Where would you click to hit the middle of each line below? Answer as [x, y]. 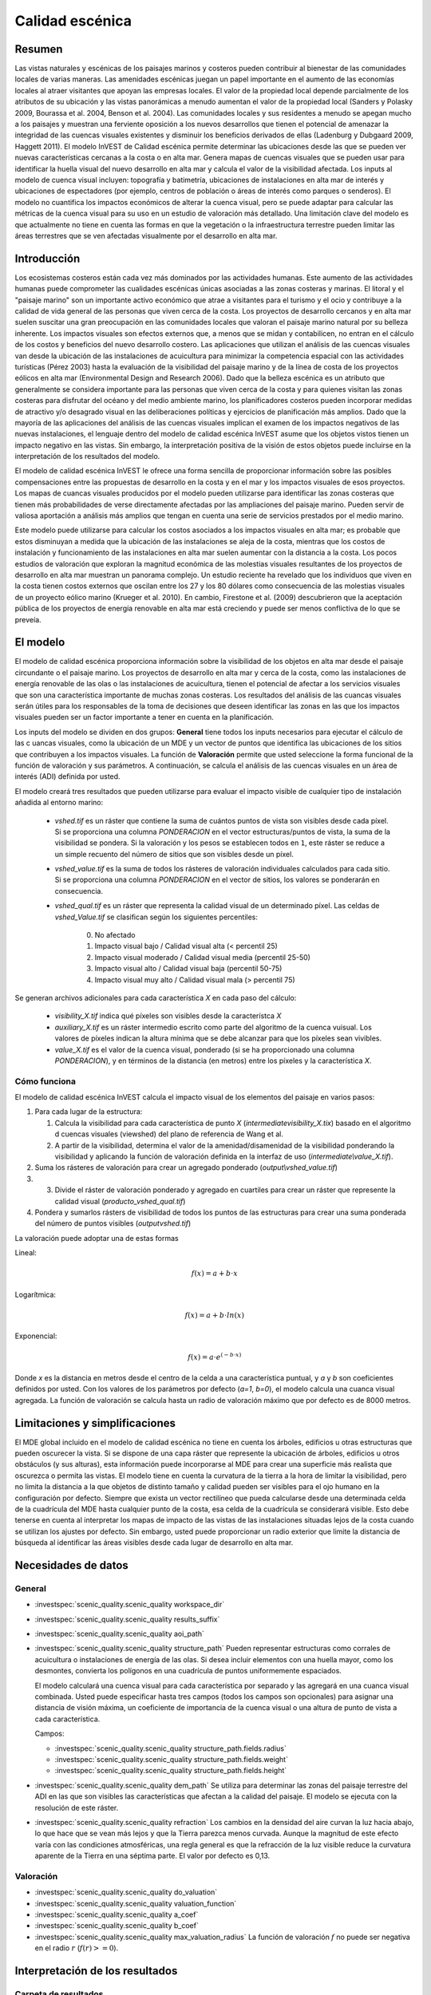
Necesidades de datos [72, 1565]
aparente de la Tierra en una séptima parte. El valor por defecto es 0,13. [152, 1856]
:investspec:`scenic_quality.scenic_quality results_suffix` [127, 1619]
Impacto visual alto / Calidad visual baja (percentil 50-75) [188, 969]
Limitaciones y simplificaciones [95, 1423]
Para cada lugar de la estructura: [89, 1112]
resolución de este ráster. [77, 1807]
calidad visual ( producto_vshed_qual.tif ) [120, 1201]
